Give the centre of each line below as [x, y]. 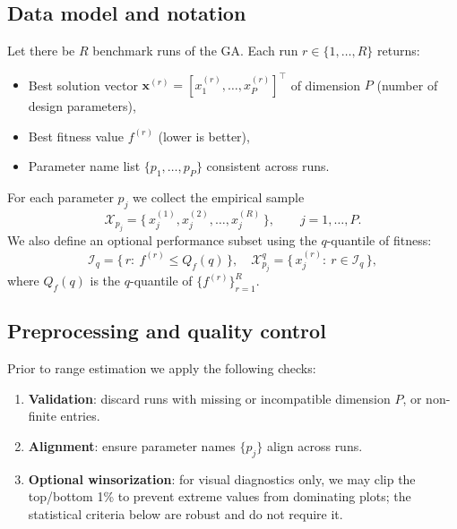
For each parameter [60, 197]
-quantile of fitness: [379, 240]
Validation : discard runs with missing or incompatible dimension [209, 398]
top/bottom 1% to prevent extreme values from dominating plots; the [220, 496]
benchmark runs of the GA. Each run [195, 51]
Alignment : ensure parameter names [132, 445]
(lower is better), [204, 136]
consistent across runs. [268, 166]
